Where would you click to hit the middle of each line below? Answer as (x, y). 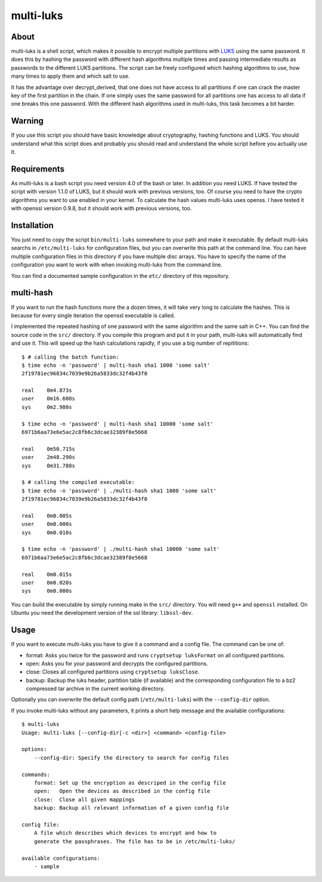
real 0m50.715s (49, 449)
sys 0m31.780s (49, 465)
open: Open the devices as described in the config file (122, 791)
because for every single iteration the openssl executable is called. (93, 315)
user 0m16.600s (49, 399)
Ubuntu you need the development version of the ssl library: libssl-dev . (102, 613)
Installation (32, 225)
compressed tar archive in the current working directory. (95, 689)
